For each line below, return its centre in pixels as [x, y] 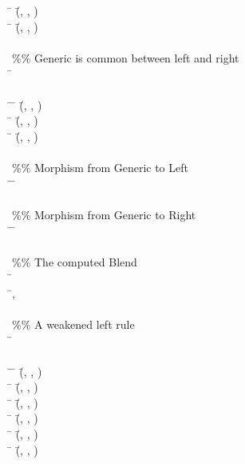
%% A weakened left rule [73, 324]
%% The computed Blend [75, 261]
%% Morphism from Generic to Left [100, 167]
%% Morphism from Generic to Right [104, 214]
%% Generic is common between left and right [126, 57]
